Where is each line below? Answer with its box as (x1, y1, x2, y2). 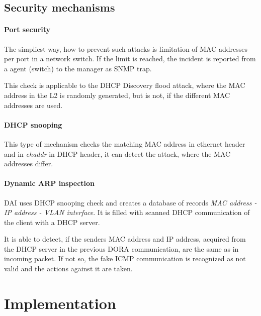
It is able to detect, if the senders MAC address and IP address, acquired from (4, 234, 246, 244)
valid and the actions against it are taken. (4, 263, 133, 274)
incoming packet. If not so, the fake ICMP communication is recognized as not (4, 253, 246, 264)
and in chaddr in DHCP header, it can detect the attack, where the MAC (4, 148, 231, 159)
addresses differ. (4, 158, 53, 169)
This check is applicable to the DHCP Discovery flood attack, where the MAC (4, 80, 245, 90)
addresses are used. (4, 99, 63, 110)
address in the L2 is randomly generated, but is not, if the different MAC (4, 89, 230, 100)
